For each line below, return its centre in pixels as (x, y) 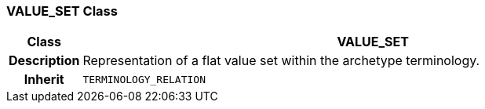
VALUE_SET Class (62, 11)
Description (44, 61)
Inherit (44, 80)
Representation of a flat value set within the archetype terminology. (281, 61)
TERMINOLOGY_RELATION (144, 79)
